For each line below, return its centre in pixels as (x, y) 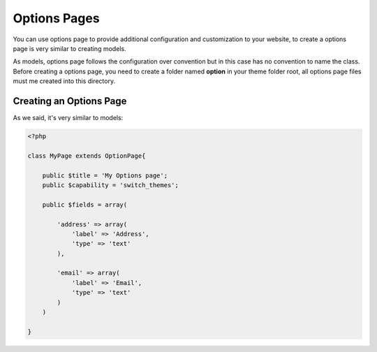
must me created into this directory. (64, 81)
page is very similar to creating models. (69, 48)
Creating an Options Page (70, 101)
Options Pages (57, 18)
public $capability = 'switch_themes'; (111, 185)
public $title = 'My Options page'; (105, 175)
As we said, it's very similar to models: (68, 118)
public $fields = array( (85, 205)
